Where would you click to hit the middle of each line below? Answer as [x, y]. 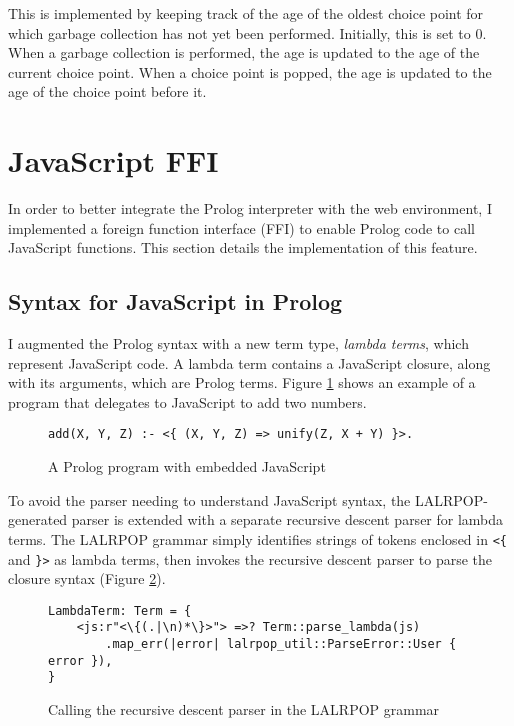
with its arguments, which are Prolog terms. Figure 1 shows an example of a [242, 382]
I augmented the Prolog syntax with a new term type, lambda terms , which [238, 343]
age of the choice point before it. [107, 91]
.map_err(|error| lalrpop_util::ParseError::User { [281, 644]
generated [38, 519]
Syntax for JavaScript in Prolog [175, 301]
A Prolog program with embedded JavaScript [187, 466]
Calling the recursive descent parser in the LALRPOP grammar [244, 709]
